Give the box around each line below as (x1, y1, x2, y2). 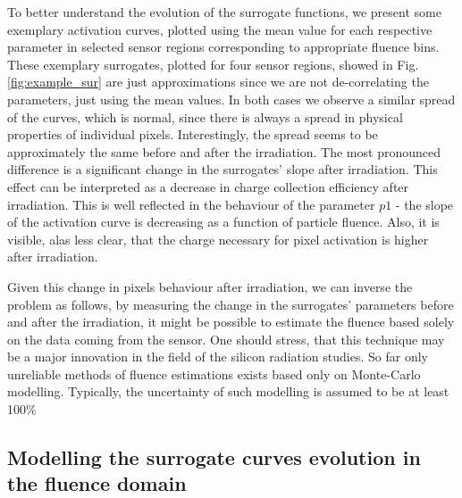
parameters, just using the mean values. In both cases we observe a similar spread (7, 89, 456, 108)
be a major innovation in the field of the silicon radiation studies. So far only (7, 347, 428, 366)
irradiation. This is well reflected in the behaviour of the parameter (7, 195, 375, 213)
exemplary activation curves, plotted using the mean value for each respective (7, 20, 433, 38)
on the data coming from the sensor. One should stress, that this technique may (7, 329, 445, 348)
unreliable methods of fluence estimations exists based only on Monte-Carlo (7, 364, 421, 383)
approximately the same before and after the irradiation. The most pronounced (7, 142, 441, 161)
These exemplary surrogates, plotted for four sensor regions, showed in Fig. (7, 54, 419, 73)
